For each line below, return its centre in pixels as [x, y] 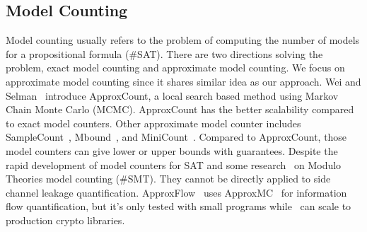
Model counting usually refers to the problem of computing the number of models [183, 40]
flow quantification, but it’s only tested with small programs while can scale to [179, 206]
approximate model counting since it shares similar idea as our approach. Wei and [183, 81]
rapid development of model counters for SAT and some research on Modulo [174, 164]
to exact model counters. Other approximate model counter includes [153, 123]
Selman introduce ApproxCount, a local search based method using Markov [172, 95]
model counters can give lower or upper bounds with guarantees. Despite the [172, 150]
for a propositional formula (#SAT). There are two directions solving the [164, 53]
